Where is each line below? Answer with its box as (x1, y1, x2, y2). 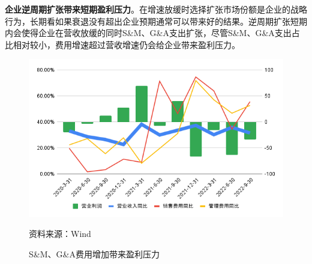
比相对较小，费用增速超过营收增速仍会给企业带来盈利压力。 (5, 38, 240, 51)
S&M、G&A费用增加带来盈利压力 (29, 247, 160, 260)
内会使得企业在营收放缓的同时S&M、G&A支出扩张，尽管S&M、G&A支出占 (5, 26, 300, 39)
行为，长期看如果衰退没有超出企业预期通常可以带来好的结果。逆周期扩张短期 (5, 14, 307, 27)
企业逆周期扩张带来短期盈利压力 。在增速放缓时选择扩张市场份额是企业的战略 (5, 3, 307, 15)
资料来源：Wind (29, 227, 91, 240)
